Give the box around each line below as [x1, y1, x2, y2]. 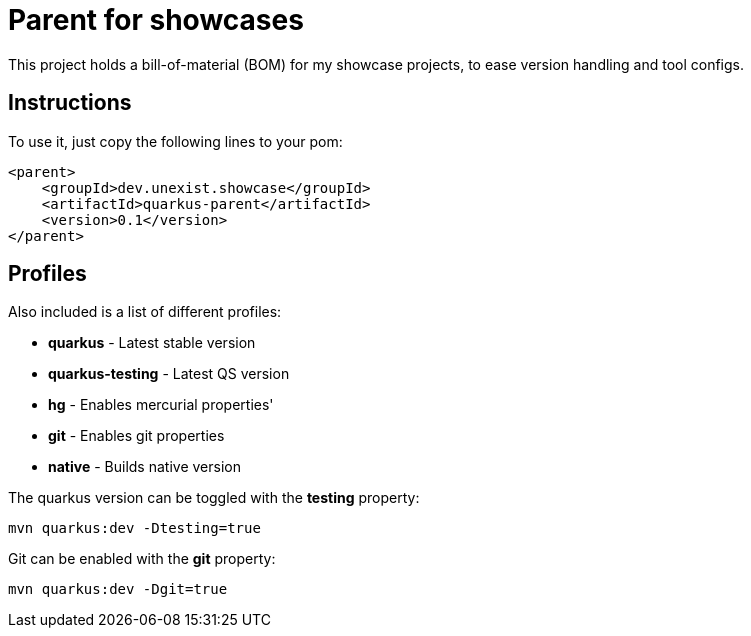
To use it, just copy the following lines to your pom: [8, 132, 343, 150]
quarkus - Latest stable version [48, 334, 256, 352]
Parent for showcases [8, 3, 304, 37]
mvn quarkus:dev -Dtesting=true [8, 520, 261, 537]
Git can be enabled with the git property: [8, 550, 276, 568]
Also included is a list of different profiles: [8, 303, 282, 321]
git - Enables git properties [48, 427, 225, 445]
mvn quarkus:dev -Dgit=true [8, 581, 228, 598]
